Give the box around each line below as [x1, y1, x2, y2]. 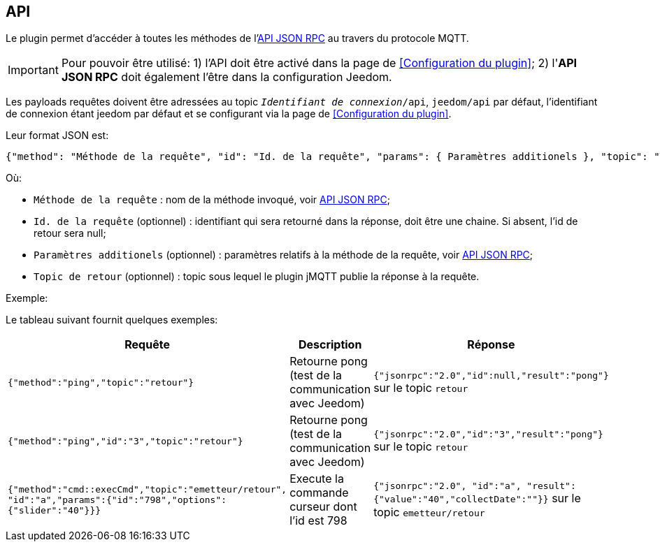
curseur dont [289, 499, 357, 514]
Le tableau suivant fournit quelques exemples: [6, 314, 218, 326]
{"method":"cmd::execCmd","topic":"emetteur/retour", [8, 483, 287, 495]
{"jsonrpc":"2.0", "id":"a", [373, 480, 522, 491]
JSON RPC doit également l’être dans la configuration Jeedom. [61, 70, 392, 85]
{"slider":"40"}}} [8, 504, 101, 516]
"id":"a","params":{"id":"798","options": [8, 494, 227, 505]
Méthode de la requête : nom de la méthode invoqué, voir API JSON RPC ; [34, 194, 390, 206]
